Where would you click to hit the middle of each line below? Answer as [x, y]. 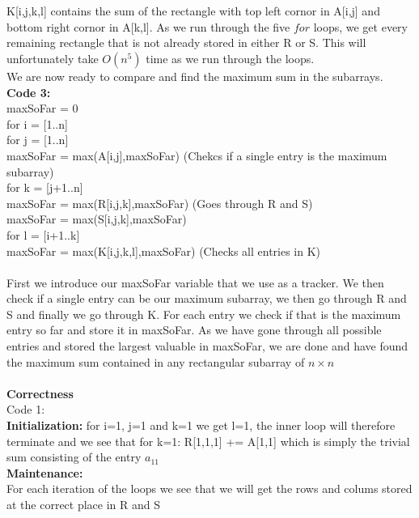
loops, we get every [360, 26]
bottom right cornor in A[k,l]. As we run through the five [148, 26]
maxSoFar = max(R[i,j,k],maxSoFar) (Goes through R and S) [160, 203]
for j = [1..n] [38, 140]
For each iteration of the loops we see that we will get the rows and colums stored [209, 488]
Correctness [40, 393]
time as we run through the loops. [230, 58]
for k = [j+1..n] [45, 187]
